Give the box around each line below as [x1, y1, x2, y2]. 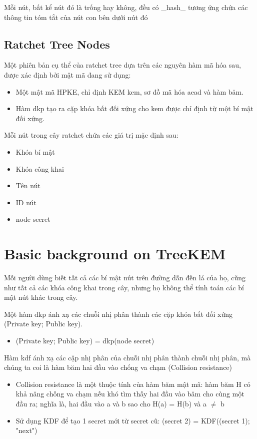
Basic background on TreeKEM [4, 243, 226, 264]
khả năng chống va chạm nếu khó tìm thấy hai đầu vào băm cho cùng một [15, 388, 244, 399]
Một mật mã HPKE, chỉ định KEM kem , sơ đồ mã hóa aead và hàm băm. [15, 86, 244, 97]
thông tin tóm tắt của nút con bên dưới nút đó [4, 12, 148, 22]
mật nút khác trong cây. [4, 292, 78, 302]
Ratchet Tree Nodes [4, 36, 110, 52]
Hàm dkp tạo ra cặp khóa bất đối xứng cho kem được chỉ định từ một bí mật [15, 103, 253, 114]
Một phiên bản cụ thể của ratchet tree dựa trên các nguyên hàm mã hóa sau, [4, 60, 241, 70]
